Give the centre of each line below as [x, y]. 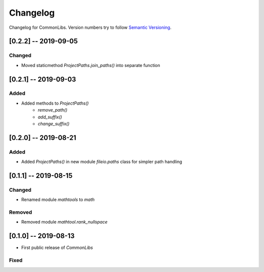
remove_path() [53, 110]
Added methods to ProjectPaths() [55, 103]
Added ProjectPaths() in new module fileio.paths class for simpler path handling [102, 162]
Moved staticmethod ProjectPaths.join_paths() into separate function [91, 65]
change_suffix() [54, 124]
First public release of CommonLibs [57, 248]
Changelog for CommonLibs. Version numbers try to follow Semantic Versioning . [90, 27]
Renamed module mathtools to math [58, 200]
